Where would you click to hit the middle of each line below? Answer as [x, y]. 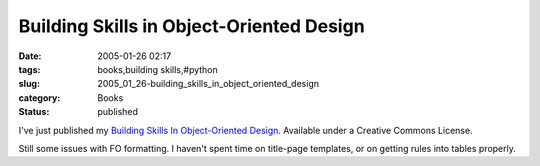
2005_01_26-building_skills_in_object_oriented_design [208, 84]
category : [39, 97]
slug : [29, 84]
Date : [30, 56]
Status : [34, 112]
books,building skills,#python [158, 69]
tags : [29, 69]
